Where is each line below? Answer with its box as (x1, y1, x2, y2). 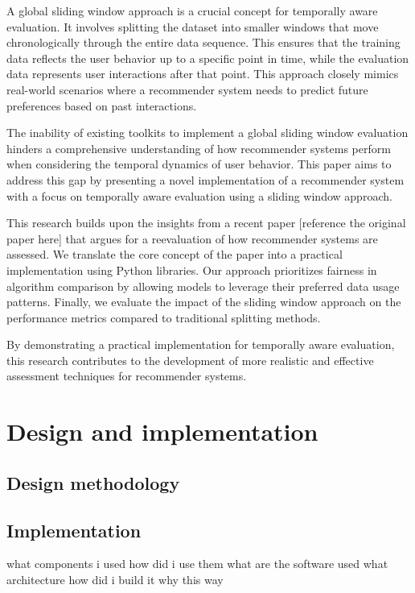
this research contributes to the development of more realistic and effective (6, 351, 374, 368)
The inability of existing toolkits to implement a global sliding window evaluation (6, 124, 409, 141)
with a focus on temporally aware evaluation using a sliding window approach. (6, 187, 392, 204)
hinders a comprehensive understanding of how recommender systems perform (6, 139, 391, 156)
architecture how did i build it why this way (6, 571, 224, 588)
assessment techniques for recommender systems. (6, 367, 247, 384)
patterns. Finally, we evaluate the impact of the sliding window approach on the (6, 293, 401, 310)
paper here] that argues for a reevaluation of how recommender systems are (6, 230, 378, 247)
